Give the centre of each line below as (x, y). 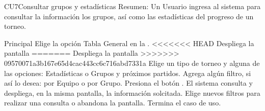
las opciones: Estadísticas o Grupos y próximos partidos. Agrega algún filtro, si (128, 73)
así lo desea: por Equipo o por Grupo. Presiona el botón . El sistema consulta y (128, 83)
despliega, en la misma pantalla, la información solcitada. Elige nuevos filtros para (132, 92)
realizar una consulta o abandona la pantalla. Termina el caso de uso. (113, 103)
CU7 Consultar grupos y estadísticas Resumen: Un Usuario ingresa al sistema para (132, 6)
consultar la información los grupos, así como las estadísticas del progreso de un (129, 16)
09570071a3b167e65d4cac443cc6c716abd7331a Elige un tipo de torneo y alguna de (132, 63)
